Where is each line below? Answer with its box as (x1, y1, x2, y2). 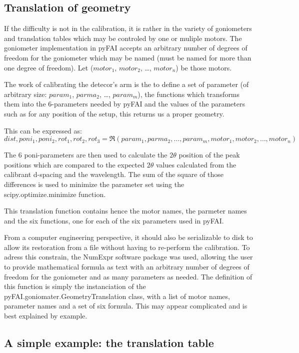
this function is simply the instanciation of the (4, 281, 146, 291)
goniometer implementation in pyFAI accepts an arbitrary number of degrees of (4, 42, 247, 53)
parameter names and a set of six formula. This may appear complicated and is (4, 300, 247, 311)
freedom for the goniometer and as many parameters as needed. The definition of (4, 271, 252, 281)
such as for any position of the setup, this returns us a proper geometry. (4, 108, 224, 118)
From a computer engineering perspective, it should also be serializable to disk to (4, 232, 253, 242)
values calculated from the (155, 159, 236, 169)
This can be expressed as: (4, 125, 82, 135)
